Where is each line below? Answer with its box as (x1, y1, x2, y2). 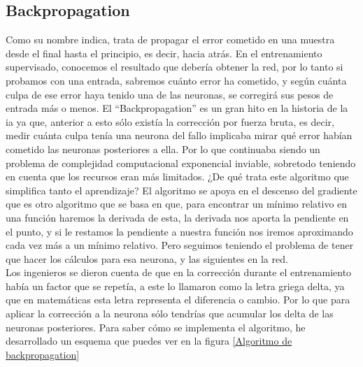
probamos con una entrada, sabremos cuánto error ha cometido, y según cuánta (6, 73, 347, 87)
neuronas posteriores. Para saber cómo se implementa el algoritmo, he (6, 319, 306, 334)
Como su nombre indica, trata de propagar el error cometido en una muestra (6, 32, 335, 47)
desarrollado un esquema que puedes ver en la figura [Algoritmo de (6, 333, 292, 348)
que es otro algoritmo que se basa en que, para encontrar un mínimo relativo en (6, 196, 348, 211)
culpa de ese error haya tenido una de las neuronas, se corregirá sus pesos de (6, 87, 334, 101)
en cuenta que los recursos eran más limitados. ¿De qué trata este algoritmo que (6, 169, 349, 184)
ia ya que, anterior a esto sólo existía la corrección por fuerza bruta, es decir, (6, 114, 334, 129)
